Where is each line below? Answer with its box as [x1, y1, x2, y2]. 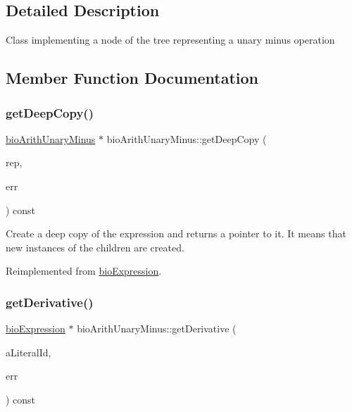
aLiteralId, [6, 344, 51, 359]
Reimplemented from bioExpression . [6, 263, 162, 278]
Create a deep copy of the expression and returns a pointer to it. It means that [6, 226, 346, 241]
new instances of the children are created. [6, 239, 184, 254]
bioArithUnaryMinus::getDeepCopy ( [106, 131, 267, 146]
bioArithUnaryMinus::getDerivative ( [77, 321, 237, 336]
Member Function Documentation [6, 67, 259, 89]
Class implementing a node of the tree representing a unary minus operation [6, 32, 335, 47]
